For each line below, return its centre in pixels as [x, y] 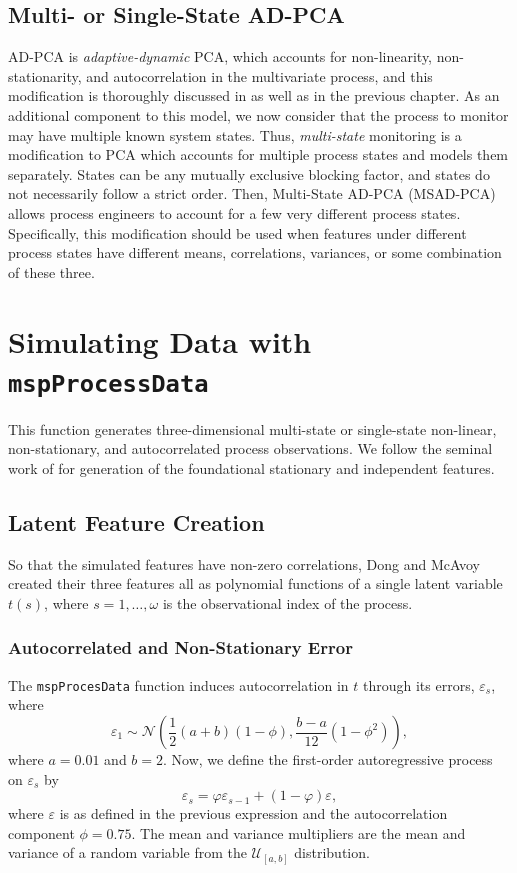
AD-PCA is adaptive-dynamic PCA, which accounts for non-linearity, [220, 56]
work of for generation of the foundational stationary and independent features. [251, 467]
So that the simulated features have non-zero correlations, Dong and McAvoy [244, 563]
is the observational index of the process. [287, 602]
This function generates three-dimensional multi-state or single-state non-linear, [252, 428]
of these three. [51, 271]
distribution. [332, 852]
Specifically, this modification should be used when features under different [237, 232]
